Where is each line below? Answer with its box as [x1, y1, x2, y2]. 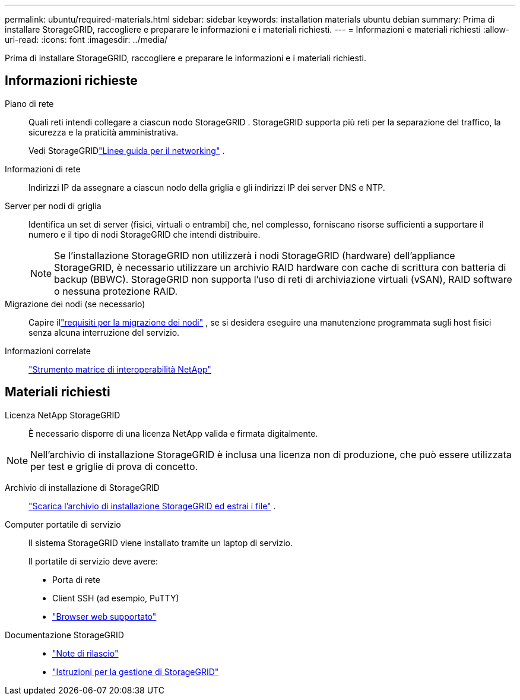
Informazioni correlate [5, 345, 91, 356]
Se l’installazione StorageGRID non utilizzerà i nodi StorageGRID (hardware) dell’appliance [54, 249, 455, 261]
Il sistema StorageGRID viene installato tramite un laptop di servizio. [28, 537, 293, 548]
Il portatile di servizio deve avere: [28, 556, 158, 566]
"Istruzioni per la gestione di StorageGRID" [52, 666, 219, 677]
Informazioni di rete [5, 163, 81, 174]
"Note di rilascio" [52, 648, 119, 658]
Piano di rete [5, 98, 54, 109]
